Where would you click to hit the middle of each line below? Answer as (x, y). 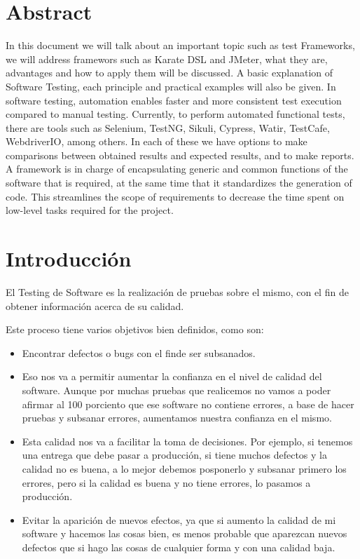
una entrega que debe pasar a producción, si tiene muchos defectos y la (174, 455)
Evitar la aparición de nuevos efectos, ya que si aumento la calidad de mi (179, 519)
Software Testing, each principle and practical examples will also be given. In (171, 86)
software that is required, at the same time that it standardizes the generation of (179, 183)
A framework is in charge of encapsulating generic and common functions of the (177, 169)
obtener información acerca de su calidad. (95, 305)
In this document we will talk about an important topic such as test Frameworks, (180, 45)
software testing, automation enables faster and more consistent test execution (174, 100)
